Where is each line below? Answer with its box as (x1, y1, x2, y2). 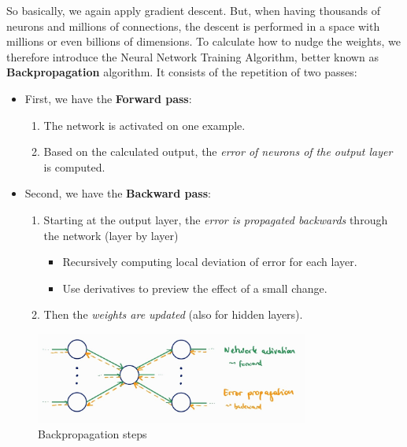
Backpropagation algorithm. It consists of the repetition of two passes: (6, 64, 357, 80)
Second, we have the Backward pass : (24, 185, 211, 201)
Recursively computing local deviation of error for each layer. (62, 253, 357, 270)
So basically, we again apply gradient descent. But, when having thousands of (6, 2, 381, 18)
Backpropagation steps (38, 426, 147, 442)
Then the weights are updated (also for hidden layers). (43, 306, 303, 323)
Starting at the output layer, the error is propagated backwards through (43, 211, 388, 227)
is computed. (43, 158, 105, 175)
